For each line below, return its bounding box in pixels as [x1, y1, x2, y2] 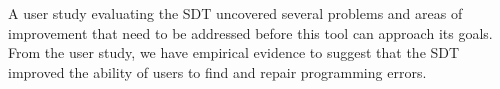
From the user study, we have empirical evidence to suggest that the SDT [8, 42, 460, 63]
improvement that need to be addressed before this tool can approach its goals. [8, 22, 493, 43]
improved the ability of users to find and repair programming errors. [8, 61, 427, 82]
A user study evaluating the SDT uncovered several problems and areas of [8, 3, 463, 23]
